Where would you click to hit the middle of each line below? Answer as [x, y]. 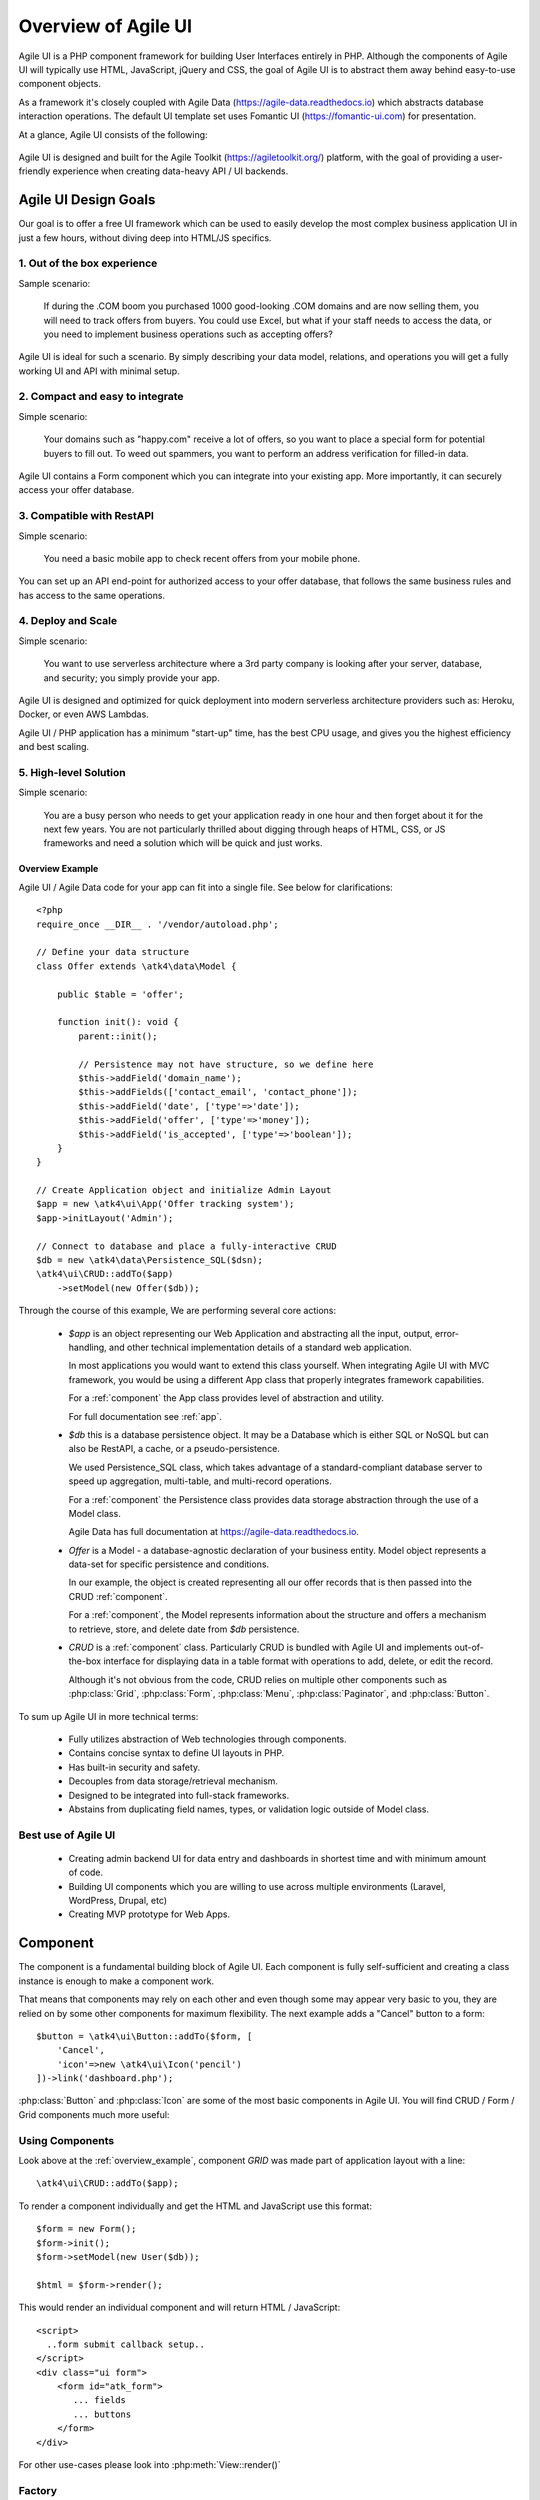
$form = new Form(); [86, 2229]
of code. [86, 1872]
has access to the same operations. [91, 595]
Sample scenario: [54, 283]
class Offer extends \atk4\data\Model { [136, 966]
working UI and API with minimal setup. [99, 371]
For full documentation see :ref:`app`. [145, 1416]
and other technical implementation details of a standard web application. [260, 1347]
